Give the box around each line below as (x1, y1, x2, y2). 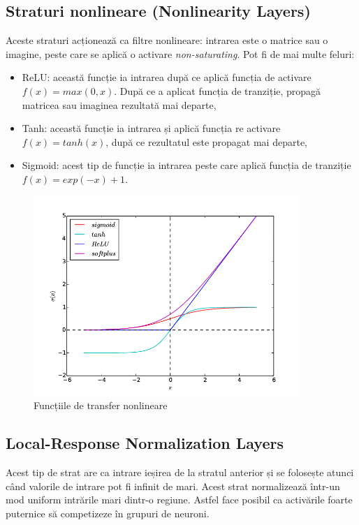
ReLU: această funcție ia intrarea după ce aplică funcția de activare (22, 70, 312, 84)
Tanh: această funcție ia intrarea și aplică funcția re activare (22, 121, 281, 135)
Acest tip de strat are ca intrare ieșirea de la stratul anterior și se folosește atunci (6, 465, 354, 480)
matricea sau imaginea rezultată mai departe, (22, 97, 217, 112)
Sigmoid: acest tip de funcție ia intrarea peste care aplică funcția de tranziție (22, 158, 351, 172)
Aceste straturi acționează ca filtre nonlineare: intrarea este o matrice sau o (6, 33, 328, 47)
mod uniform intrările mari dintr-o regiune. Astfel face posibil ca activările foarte (6, 492, 353, 507)
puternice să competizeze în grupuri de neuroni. (6, 506, 210, 521)
